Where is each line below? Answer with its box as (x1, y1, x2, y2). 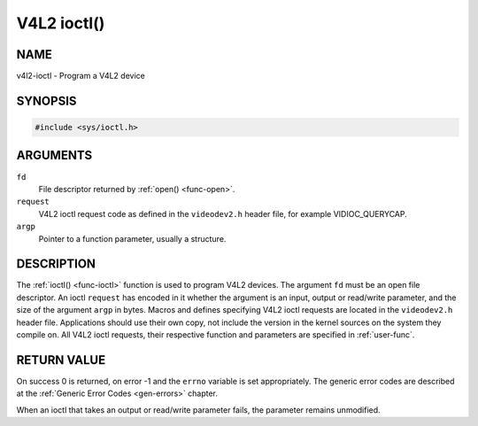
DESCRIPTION (16, 257, 96, 272)
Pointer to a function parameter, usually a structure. (38, 233, 227, 244)
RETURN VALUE (16, 352, 106, 368)
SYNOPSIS (16, 93, 77, 108)
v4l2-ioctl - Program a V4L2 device (16, 71, 145, 81)
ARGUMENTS (16, 148, 93, 163)
